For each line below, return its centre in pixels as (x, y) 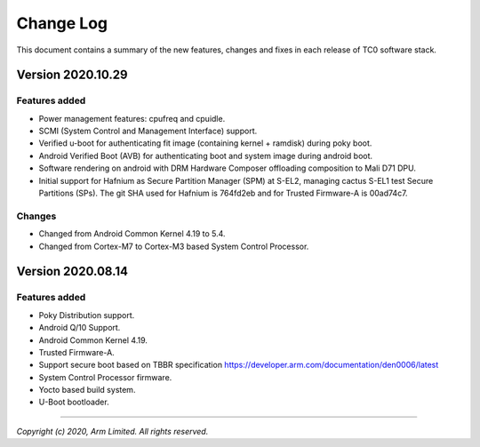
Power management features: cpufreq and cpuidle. (132, 118)
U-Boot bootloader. (74, 402)
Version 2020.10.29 (72, 75)
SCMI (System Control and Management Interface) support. (148, 131)
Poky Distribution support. (87, 315)
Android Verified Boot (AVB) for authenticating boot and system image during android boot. (206, 156)
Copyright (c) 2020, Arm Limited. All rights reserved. (112, 431)
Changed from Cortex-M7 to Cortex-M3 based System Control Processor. (174, 246)
